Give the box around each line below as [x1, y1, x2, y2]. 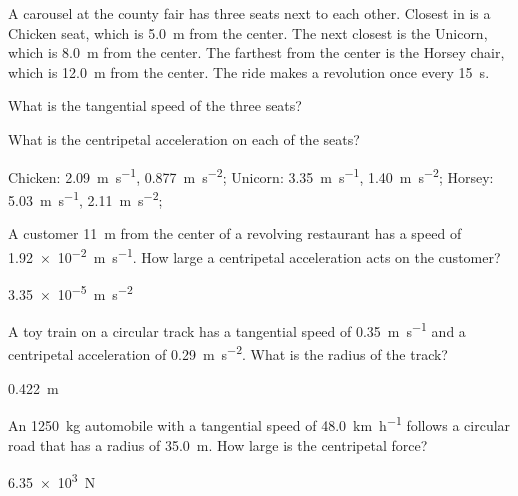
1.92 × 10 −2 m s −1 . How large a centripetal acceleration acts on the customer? [8, 243, 501, 267]
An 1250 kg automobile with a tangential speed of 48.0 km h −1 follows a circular [8, 412, 511, 435]
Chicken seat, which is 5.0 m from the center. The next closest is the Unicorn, [8, 22, 488, 43]
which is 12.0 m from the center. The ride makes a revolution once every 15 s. [8, 61, 490, 82]
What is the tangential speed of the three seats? [8, 95, 302, 116]
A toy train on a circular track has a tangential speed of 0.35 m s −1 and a [8, 318, 466, 341]
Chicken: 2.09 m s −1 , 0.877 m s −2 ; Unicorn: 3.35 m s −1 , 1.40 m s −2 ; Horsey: [8, 163, 494, 187]
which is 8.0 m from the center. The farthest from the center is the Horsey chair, [8, 42, 505, 63]
